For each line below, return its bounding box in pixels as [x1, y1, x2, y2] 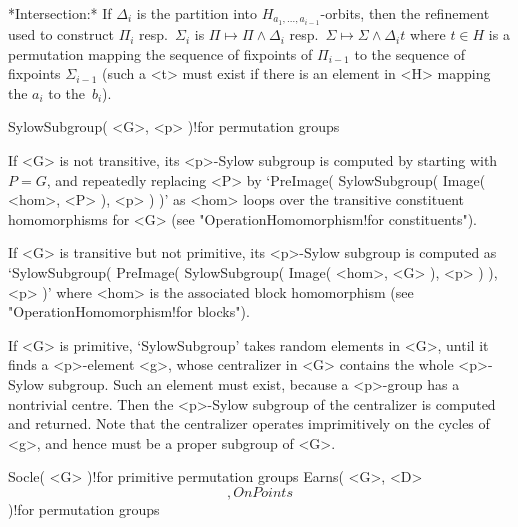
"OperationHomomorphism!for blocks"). [8, 301, 250, 322]
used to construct [8, 24, 114, 45]
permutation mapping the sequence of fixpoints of [8, 43, 313, 64]
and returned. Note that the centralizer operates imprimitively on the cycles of [8, 413, 490, 434]
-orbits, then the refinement [320, 3, 490, 23]
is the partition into [136, 3, 258, 23]
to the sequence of [354, 43, 465, 64]
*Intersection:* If [8, 3, 112, 23]
